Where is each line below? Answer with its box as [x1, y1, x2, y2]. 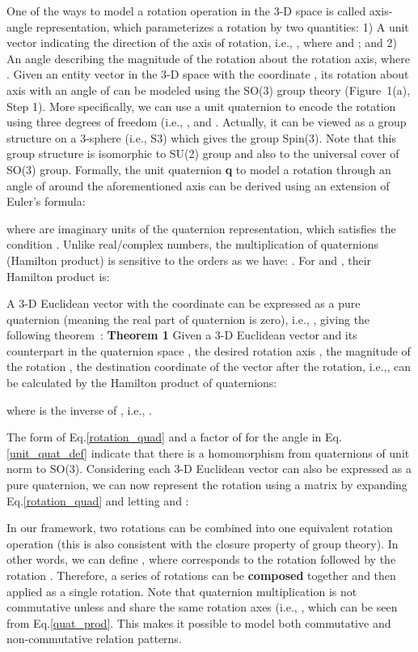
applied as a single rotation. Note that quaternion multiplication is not [6, 582, 357, 599]
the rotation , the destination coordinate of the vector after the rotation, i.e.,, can [6, 358, 412, 375]
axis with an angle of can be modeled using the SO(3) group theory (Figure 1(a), [6, 81, 411, 98]
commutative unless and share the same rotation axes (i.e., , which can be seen [6, 599, 398, 616]
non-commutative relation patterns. [6, 630, 182, 647]
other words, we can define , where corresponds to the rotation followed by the [6, 551, 396, 568]
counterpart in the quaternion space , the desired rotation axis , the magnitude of [6, 342, 411, 359]
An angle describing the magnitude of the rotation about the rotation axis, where [6, 49, 410, 66]
